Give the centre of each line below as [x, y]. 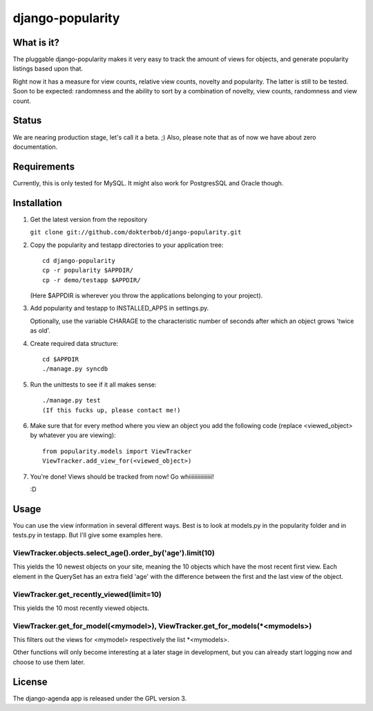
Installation [37, 203]
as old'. [40, 331]
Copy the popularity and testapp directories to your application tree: [127, 245]
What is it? [36, 43]
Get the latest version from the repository [89, 219]
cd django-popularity [79, 260]
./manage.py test [71, 400]
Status [27, 121]
